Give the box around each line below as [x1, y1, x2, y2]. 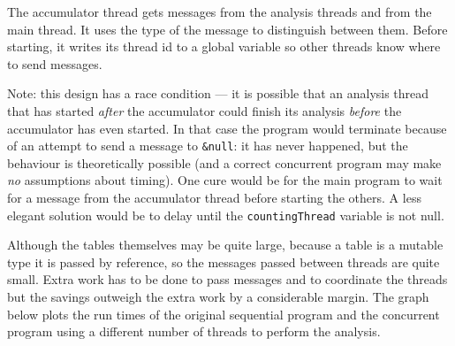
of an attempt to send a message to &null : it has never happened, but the [7, 136, 408, 155]
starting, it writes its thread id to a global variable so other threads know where [7, 37, 441, 56]
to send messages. [7, 54, 102, 73]
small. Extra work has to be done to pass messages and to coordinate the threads [7, 270, 448, 288]
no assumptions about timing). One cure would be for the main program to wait [7, 171, 443, 189]
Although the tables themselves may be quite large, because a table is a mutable [7, 235, 444, 254]
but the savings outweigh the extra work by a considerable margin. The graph [7, 288, 429, 306]
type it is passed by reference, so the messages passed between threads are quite [7, 252, 440, 271]
